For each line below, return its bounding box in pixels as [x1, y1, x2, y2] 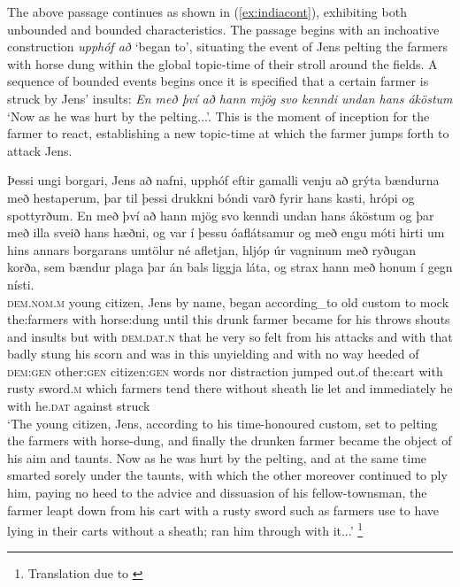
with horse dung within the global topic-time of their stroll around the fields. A [7, 54, 438, 73]
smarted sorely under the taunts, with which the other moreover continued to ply [7, 466, 448, 484]
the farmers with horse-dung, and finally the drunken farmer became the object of [7, 431, 452, 450]
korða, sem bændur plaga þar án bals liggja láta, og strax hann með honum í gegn [7, 258, 453, 276]
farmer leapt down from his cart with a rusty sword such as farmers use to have [7, 500, 440, 519]
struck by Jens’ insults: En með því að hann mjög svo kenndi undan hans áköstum [7, 89, 453, 107]
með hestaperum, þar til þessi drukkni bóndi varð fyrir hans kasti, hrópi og [7, 188, 415, 206]
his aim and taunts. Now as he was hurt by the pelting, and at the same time [7, 448, 427, 467]
